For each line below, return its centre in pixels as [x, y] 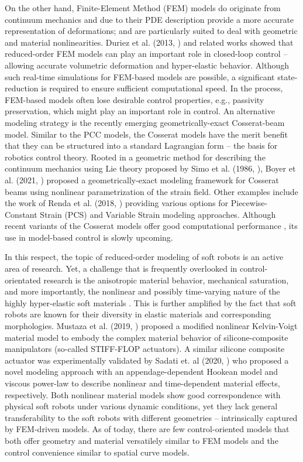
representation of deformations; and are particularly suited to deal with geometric [151, 31]
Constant [21, 214]
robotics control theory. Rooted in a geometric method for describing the [135, 157]
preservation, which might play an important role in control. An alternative [140, 111]
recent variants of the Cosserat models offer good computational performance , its [151, 226]
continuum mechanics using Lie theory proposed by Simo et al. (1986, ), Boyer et [150, 168]
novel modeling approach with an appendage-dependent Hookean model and [142, 372]
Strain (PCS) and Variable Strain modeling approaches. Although [158, 214]
